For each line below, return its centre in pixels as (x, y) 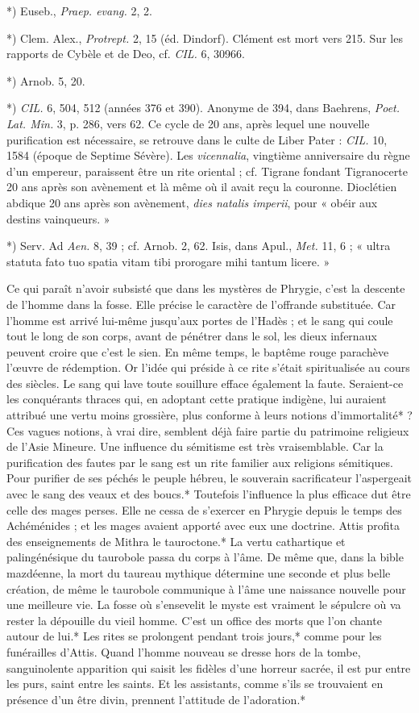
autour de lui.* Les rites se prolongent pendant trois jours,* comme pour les (194, 636)
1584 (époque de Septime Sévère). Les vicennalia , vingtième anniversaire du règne (208, 155)
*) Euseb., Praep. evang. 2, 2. (79, 10)
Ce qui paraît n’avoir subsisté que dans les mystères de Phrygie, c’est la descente (206, 288)
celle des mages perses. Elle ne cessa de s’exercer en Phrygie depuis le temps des (204, 509)
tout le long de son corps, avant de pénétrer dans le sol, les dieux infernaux (192, 336)
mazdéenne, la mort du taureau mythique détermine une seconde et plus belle (199, 573)
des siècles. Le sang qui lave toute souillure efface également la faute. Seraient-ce (205, 383)
